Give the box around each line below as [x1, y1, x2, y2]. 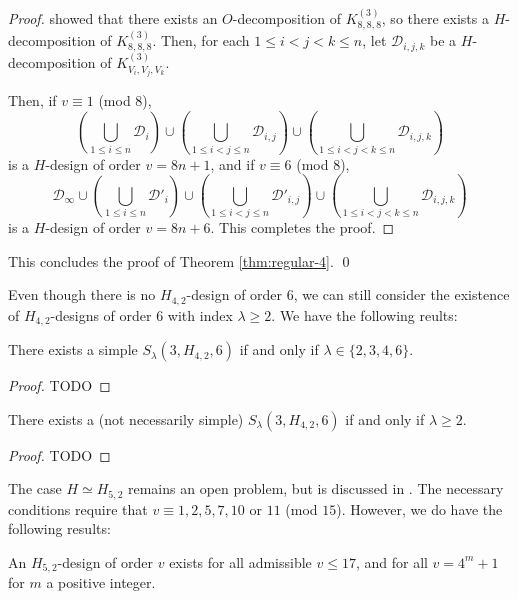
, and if [210, 153, 255, 174]
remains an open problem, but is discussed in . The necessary [127, 478, 504, 499]
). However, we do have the [336, 498, 503, 519]
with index [167, 304, 233, 325]
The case [8, 478, 62, 499]
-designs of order [50, 304, 152, 325]
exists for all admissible [169, 551, 312, 572]
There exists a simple [8, 339, 138, 360]
